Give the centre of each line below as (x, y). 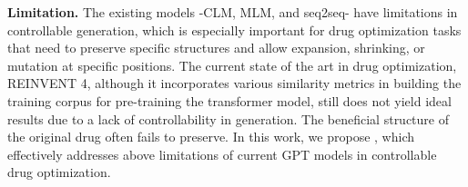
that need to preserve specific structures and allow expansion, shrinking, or (216, 48)
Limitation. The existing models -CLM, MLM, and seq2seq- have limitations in (233, 12)
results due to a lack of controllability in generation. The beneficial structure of (229, 118)
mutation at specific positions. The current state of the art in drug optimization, (232, 65)
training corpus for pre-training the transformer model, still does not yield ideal (229, 100)
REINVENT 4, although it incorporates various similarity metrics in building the (234, 83)
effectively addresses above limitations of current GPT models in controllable (222, 154)
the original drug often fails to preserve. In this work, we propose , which (211, 137)
